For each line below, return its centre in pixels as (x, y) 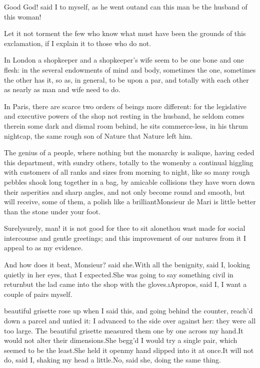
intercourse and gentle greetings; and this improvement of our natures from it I (125, 238)
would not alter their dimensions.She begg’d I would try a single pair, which (121, 340)
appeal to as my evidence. (43, 248)
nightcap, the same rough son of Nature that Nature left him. (98, 135)
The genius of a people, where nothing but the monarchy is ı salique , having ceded (129, 152)
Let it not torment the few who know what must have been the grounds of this (125, 33)
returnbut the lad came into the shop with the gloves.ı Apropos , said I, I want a (125, 284)
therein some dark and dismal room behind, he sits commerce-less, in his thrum (126, 125)
